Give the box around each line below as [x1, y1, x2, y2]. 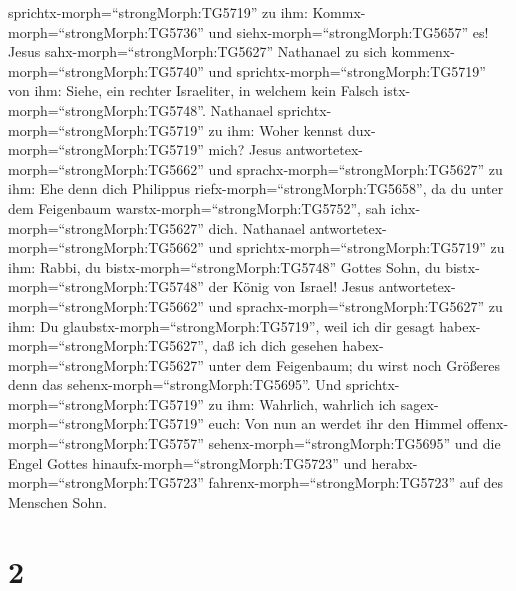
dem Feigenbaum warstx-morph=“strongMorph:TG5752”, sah [8, 197, 386, 218]
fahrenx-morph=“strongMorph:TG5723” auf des [208, 472, 504, 493]
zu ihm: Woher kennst [208, 119, 344, 140]
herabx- [371, 452, 418, 473]
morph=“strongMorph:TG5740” [8, 60, 204, 81]
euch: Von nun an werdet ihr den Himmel [208, 413, 463, 434]
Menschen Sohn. [8, 491, 107, 512]
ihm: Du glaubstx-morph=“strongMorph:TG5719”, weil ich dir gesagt [8, 315, 435, 336]
